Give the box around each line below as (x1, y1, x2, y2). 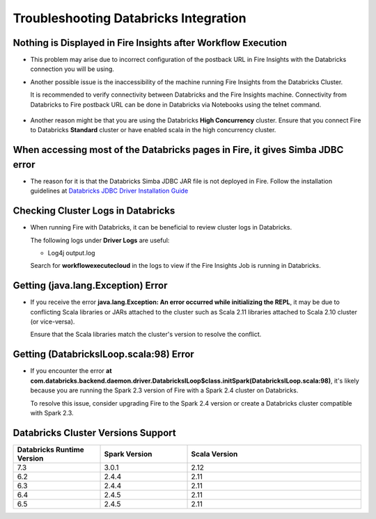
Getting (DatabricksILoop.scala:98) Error (13, 349, 194, 360)
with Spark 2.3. (30, 408, 74, 417)
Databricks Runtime (17, 445, 85, 454)
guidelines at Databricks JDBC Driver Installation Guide (30, 186, 189, 195)
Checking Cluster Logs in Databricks (13, 205, 175, 217)
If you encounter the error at (30, 367, 112, 375)
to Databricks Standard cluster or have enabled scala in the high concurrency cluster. (30, 126, 276, 134)
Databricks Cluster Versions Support (13, 426, 177, 438)
